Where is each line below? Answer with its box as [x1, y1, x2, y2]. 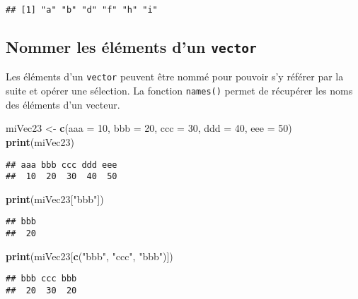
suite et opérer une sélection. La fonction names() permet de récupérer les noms [6, 83, 353, 98]
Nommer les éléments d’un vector [6, 36, 257, 58]
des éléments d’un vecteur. [6, 97, 120, 111]
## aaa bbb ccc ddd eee [6, 159, 117, 170]
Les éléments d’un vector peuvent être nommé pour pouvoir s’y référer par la [6, 69, 344, 84]
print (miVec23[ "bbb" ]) [6, 191, 104, 206]
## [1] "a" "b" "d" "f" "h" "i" [6, 5, 158, 15]
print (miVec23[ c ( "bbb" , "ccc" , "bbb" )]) [6, 248, 173, 263]
